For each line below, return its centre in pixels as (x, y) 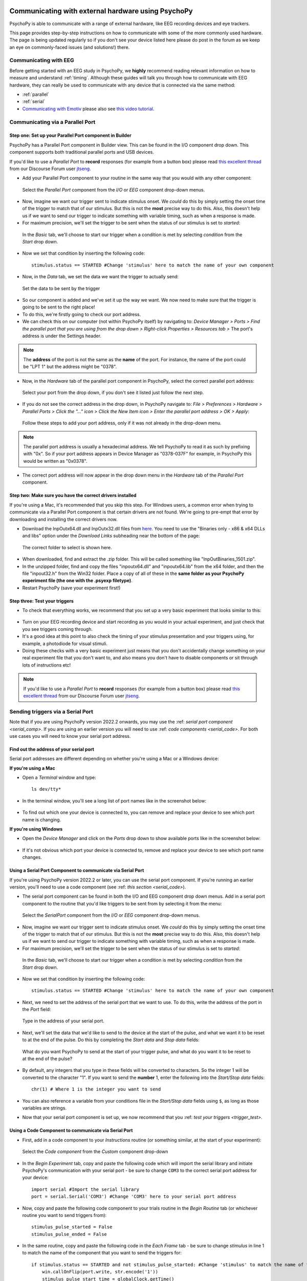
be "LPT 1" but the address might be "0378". (70, 367)
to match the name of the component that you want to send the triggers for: (102, 1253)
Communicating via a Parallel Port (52, 122)
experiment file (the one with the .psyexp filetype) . (77, 581)
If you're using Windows (36, 829)
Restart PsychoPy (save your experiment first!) (71, 588)
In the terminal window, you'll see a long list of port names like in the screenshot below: (114, 801)
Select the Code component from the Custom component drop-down (95, 1152)
